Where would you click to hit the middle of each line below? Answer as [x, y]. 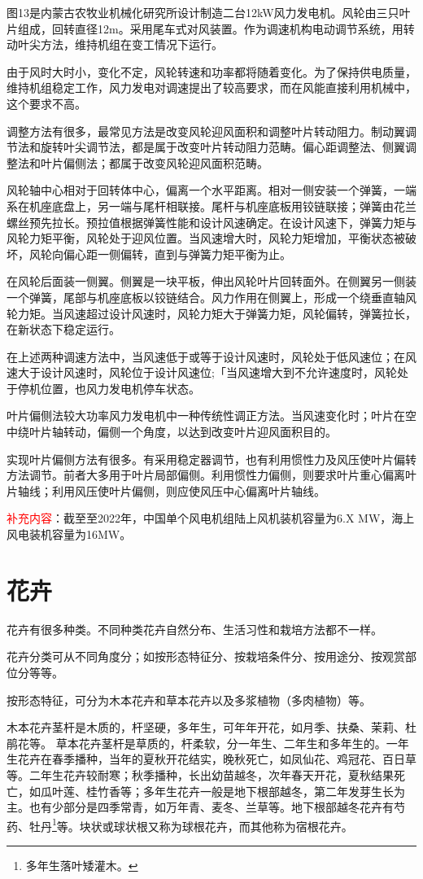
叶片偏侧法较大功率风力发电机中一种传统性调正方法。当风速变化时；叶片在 [206, 415]
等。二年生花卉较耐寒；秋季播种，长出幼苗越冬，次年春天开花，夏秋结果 [200, 774]
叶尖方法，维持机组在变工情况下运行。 [120, 44]
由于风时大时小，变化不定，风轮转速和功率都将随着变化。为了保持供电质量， [211, 71]
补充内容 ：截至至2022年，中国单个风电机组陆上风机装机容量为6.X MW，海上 [211, 518]
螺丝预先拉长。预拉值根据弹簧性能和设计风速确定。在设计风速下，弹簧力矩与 [211, 222]
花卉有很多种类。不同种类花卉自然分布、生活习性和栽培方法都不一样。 [194, 629]
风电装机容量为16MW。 [69, 534]
